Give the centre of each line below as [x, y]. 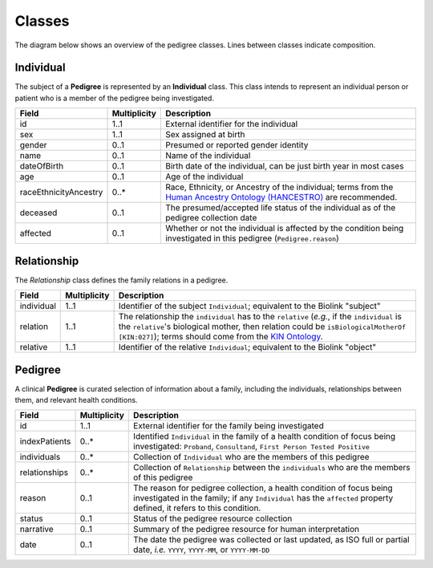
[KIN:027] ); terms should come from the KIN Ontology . [221, 337]
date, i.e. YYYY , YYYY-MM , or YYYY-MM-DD [202, 550]
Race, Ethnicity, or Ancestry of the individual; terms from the [279, 187]
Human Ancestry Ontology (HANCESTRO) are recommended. [281, 197]
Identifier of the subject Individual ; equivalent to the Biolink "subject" [249, 306]
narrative [36, 529]
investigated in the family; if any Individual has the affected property [263, 498]
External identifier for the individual [232, 124]
